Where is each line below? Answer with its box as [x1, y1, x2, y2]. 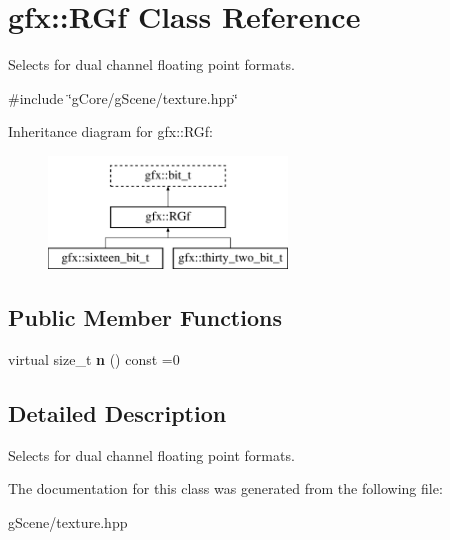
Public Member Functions [8, 302, 282, 333]
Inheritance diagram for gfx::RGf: [8, 121, 214, 142]
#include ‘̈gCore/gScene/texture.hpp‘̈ [8, 87, 238, 108]
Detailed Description [8, 398, 227, 429]
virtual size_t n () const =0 [8, 349, 180, 370]
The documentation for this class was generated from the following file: [8, 478, 443, 499]
